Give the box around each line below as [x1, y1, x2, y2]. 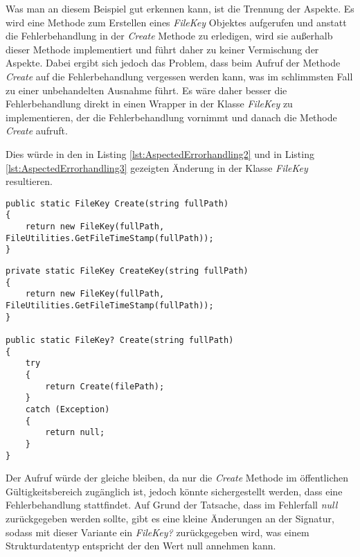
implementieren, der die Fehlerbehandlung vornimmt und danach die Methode [6, 109, 337, 124]
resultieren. [6, 174, 53, 188]
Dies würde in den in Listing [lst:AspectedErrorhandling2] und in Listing [6, 146, 314, 161]
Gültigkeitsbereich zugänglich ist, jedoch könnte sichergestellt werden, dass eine [6, 484, 343, 498]
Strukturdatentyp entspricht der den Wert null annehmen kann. [6, 538, 276, 553]
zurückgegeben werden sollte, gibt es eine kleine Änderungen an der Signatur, [6, 511, 334, 525]
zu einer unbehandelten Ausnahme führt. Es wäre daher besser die [6, 82, 287, 97]
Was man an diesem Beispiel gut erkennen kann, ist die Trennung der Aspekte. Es [6, 1, 354, 15]
